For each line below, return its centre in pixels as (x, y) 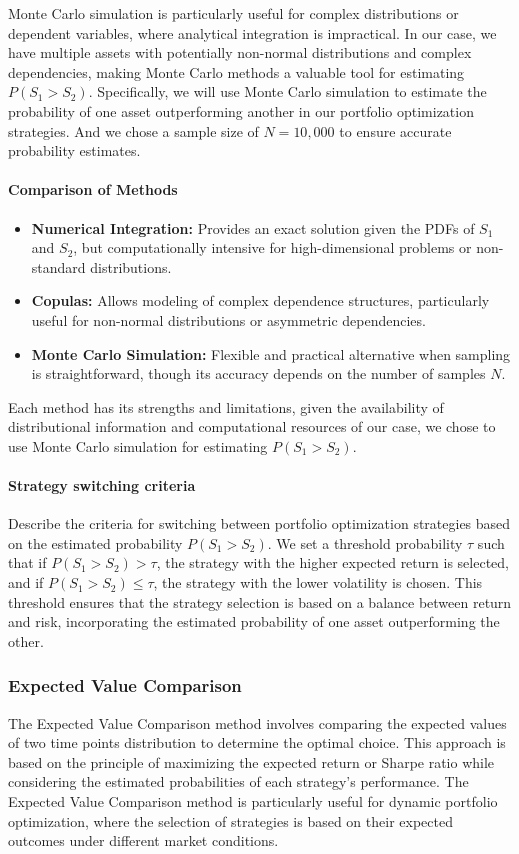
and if (26, 582)
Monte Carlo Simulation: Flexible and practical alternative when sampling (271, 353)
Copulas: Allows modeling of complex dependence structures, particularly (260, 300)
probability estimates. (74, 150)
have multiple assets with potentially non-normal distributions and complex (240, 52)
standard (58, 266)
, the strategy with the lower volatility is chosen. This (318, 582)
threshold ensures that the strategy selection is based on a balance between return (260, 601)
